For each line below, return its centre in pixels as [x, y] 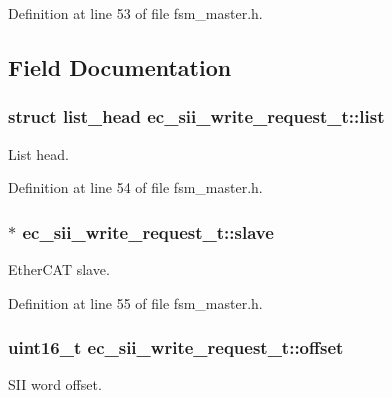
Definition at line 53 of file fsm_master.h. [135, 13]
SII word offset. [55, 384]
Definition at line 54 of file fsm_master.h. [135, 187]
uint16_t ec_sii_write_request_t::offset [176, 347]
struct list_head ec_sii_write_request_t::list [196, 116]
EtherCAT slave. [59, 269]
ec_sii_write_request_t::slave [148, 231]
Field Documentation [120, 66]
